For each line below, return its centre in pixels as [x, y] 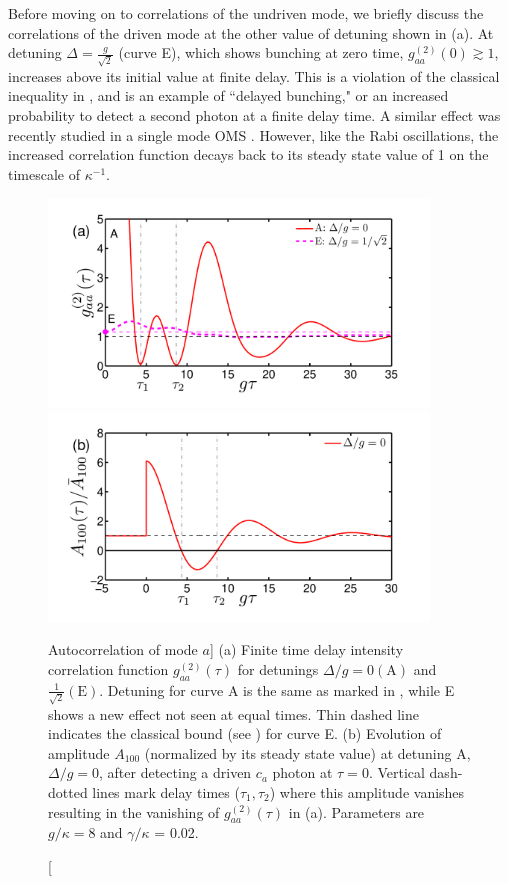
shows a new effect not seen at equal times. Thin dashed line [233, 713]
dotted [68, 791]
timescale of [44, 173]
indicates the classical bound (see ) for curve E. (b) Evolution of [245, 733]
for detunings [278, 669]
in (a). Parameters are [356, 811]
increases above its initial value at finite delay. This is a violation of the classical [254, 75]
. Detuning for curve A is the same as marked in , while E [277, 689]
